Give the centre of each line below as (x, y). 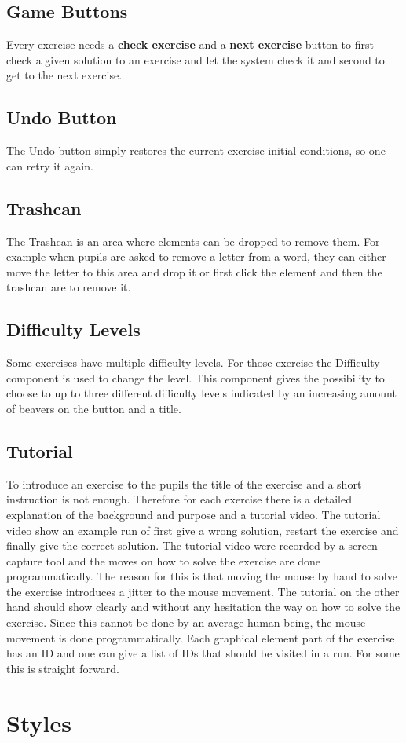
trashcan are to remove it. (69, 287)
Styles (39, 722)
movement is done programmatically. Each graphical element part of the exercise (201, 637)
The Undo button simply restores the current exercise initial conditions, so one (196, 150)
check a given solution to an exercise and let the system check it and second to (196, 59)
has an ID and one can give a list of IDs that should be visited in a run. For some (203, 653)
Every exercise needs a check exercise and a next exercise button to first (190, 44)
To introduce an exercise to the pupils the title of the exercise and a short (184, 483)
